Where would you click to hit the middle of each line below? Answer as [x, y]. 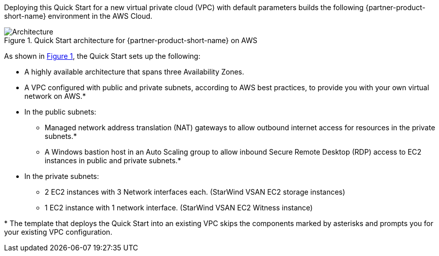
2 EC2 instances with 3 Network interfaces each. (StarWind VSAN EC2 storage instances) [195, 192]
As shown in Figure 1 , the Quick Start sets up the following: [102, 56]
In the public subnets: [60, 112]
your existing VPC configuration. [58, 232]
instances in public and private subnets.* [113, 160]
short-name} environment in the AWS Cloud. [78, 16]
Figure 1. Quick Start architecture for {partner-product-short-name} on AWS [131, 40]
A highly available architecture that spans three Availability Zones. [134, 72]
